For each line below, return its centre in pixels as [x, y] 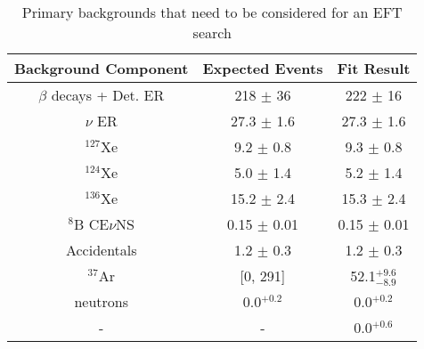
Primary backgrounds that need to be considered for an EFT [212, 12]
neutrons [102, 302]
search [212, 32]
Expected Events [263, 68]
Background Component [102, 68]
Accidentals [101, 250]
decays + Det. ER [108, 95]
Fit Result [374, 68]
